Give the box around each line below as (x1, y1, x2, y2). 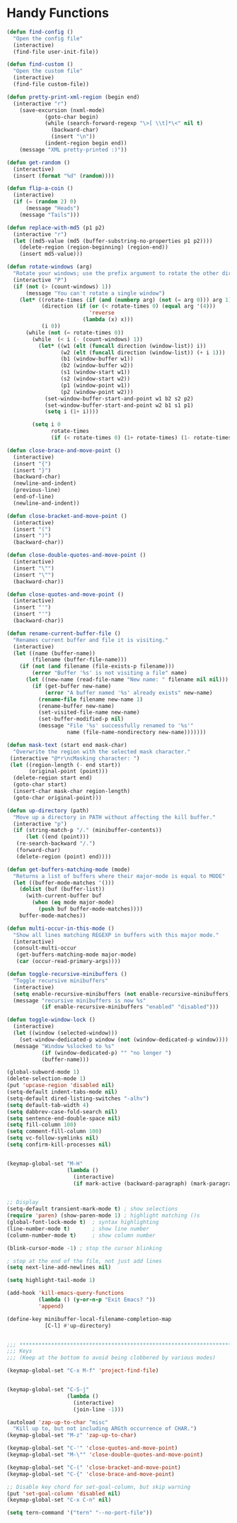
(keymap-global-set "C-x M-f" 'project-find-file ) (6, 1367, 159, 1374)
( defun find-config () (6, 28, 74, 35)
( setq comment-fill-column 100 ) (6, 1128, 102, 1135)
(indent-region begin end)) (44, 140, 128, 147)
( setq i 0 (32, 421, 61, 428)
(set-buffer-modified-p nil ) (37, 716, 125, 723)
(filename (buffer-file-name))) (32, 656, 128, 663)
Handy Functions (6, 5, 109, 21)
